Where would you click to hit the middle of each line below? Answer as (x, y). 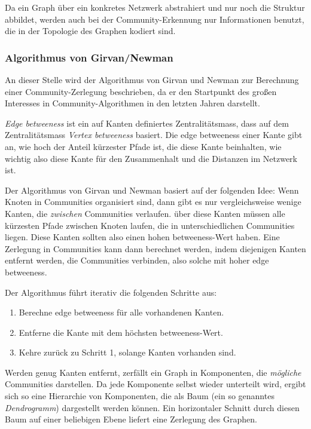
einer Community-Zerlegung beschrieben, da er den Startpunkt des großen (141, 91)
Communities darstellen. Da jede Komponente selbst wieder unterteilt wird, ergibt (155, 384)
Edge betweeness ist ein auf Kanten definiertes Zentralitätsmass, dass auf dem (147, 123)
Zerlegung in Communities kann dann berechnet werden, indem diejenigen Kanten (155, 248)
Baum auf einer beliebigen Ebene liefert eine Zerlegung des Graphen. (131, 419)
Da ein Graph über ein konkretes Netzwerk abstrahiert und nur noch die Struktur (155, 7)
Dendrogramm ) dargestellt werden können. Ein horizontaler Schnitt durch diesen (152, 407)
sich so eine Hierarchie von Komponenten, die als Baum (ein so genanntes (140, 396)
